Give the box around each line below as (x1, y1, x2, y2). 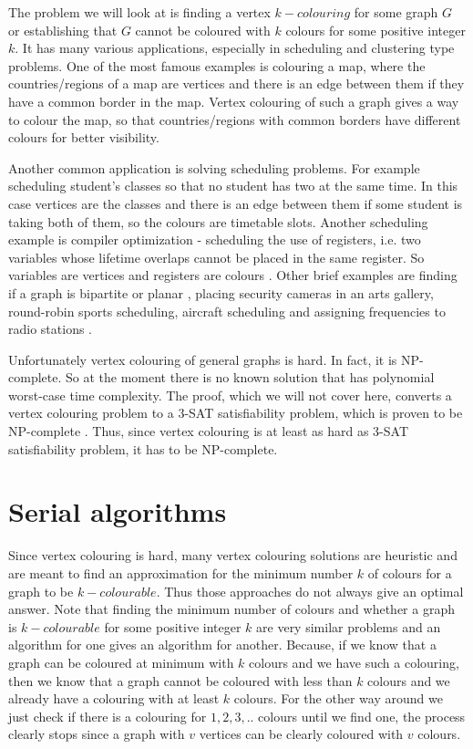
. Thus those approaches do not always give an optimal (156, 581, 464, 600)
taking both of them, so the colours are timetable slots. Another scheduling (8, 212, 428, 231)
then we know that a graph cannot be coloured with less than (8, 671, 353, 690)
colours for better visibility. (8, 128, 159, 147)
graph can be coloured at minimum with (8, 652, 234, 671)
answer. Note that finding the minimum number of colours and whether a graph (8, 599, 455, 619)
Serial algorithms (8, 493, 227, 530)
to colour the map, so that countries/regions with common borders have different (8, 109, 461, 129)
